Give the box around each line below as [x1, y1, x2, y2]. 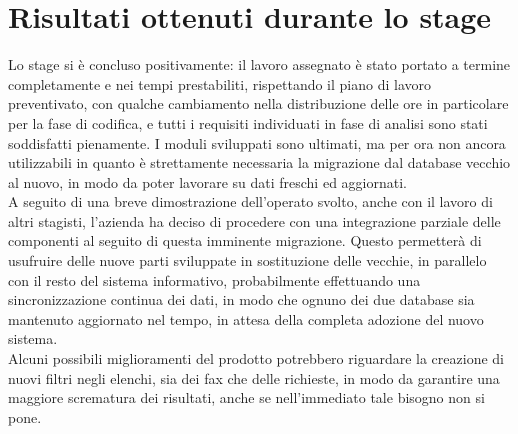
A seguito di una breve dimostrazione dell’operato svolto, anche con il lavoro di [8, 191, 493, 212]
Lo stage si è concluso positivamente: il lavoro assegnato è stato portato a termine [8, 54, 511, 75]
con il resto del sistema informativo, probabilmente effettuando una [8, 269, 421, 290]
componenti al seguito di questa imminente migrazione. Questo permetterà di [8, 230, 482, 251]
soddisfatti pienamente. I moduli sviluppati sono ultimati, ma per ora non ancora [8, 132, 506, 153]
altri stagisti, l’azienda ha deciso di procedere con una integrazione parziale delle [8, 210, 501, 231]
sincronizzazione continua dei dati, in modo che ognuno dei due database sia [8, 289, 475, 310]
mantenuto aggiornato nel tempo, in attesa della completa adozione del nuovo [8, 308, 484, 329]
